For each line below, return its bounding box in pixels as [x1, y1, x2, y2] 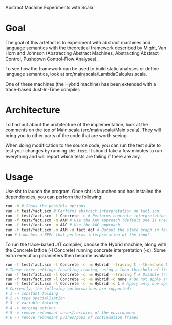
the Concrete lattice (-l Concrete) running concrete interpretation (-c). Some [5, 246, 166, 253]
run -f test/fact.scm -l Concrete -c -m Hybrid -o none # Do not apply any [5, 277, 170, 282]
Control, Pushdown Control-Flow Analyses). [5, 55, 98, 62]
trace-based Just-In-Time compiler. [5, 86, 81, 92]
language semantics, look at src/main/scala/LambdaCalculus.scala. [5, 71, 147, 77]
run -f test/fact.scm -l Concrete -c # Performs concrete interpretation [5, 213, 166, 218]
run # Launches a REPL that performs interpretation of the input [5, 232, 150, 238]
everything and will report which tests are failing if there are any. [5, 153, 141, 159]
